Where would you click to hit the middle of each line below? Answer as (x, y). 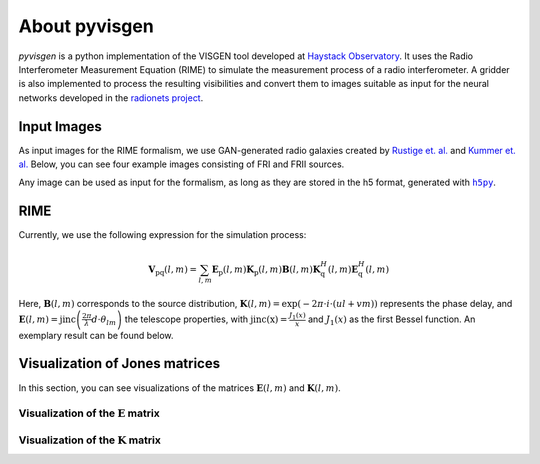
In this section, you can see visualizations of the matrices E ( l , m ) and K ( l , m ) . (179, 387)
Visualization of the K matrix (90, 440)
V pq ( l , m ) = (172, 270)
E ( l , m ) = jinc (47, 319)
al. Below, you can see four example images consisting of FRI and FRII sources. (181, 164)
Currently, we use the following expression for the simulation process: (162, 235)
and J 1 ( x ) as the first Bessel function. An (391, 320)
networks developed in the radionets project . (111, 97)
